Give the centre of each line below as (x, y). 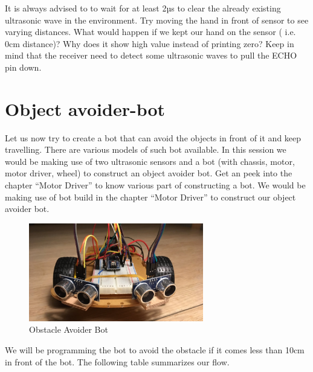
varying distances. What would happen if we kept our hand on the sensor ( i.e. (150, 32)
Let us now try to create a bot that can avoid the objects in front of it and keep (153, 137)
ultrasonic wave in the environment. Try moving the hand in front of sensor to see (157, 20)
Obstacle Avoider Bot (69, 329)
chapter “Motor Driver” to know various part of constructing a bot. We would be (155, 185)
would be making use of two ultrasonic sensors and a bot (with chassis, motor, (150, 161)
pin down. (23, 67)
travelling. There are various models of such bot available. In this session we (146, 149)
